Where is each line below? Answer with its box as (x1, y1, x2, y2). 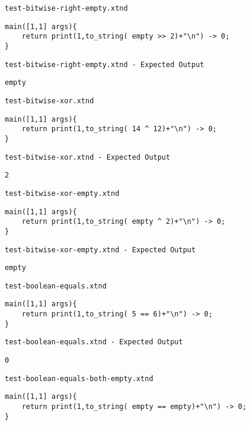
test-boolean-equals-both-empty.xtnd (5, 374, 153, 383)
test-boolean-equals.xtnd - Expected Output (5, 338, 183, 347)
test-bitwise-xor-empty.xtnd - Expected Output (5, 245, 196, 254)
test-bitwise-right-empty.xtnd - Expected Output (5, 60, 204, 69)
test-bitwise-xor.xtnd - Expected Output (5, 153, 171, 161)
